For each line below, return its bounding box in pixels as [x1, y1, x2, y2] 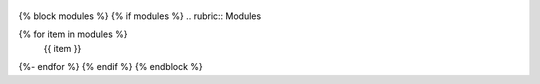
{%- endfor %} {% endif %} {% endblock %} [18, 61, 204, 73]
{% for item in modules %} [18, 28, 128, 40]
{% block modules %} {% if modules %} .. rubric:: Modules [18, 10, 262, 22]
